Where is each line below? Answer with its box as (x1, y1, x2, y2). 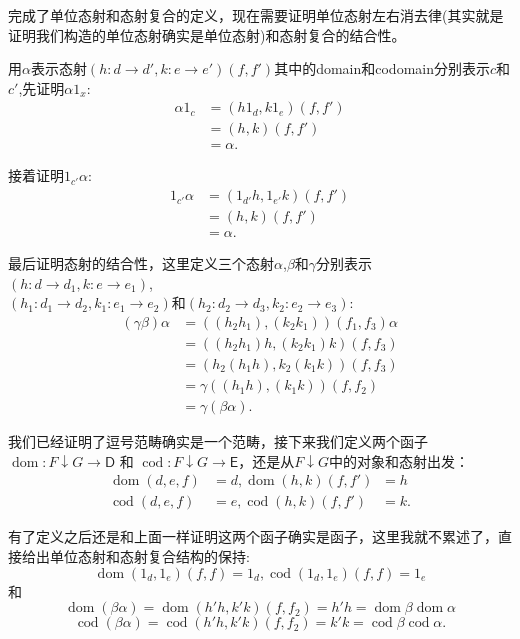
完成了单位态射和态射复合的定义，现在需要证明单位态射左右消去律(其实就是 (8, 5, 504, 25)
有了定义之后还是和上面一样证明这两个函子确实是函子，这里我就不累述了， (8, 526, 498, 547)
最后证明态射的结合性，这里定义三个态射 (8, 253, 274, 274)
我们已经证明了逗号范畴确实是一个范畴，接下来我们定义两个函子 (8, 431, 428, 452)
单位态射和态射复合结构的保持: (49, 545, 250, 566)
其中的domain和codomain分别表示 (274, 58, 490, 79)
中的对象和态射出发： (328, 450, 469, 471)
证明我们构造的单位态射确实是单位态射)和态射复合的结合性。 (8, 24, 406, 45)
